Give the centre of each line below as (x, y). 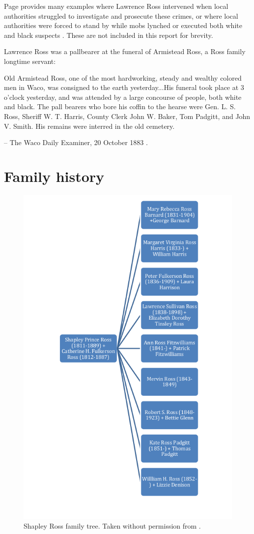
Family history (54, 176)
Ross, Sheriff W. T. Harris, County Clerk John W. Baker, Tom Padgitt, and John (127, 116)
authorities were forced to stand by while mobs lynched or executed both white (123, 25)
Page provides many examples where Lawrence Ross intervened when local (116, 6)
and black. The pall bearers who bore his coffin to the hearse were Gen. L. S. (120, 106)
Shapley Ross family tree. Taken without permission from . (112, 525)
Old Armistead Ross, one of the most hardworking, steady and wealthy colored (123, 77)
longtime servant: (30, 61)
